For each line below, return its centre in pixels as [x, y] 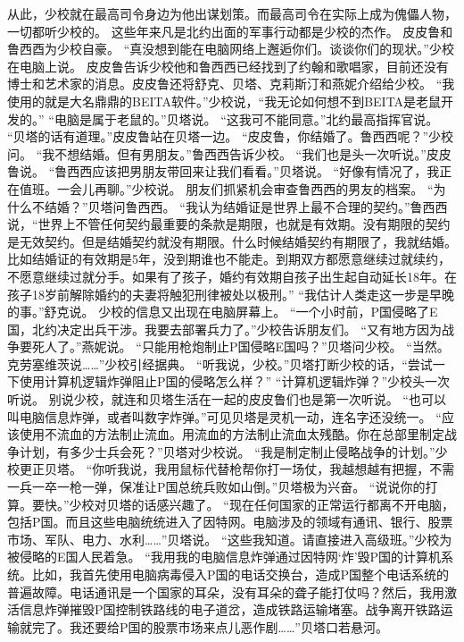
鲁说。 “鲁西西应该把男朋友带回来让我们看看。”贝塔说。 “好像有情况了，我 [224, 171]
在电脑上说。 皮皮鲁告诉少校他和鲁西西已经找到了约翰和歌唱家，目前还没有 [228, 66]
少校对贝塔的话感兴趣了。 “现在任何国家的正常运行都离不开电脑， [261, 504]
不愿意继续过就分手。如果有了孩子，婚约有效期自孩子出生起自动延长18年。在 [232, 276]
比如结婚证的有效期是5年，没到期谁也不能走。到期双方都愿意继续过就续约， [229, 259]
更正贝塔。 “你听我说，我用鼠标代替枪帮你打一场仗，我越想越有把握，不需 [237, 469]
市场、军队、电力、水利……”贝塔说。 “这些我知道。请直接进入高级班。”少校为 [230, 539]
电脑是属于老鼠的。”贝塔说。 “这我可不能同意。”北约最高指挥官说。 [246, 118]
